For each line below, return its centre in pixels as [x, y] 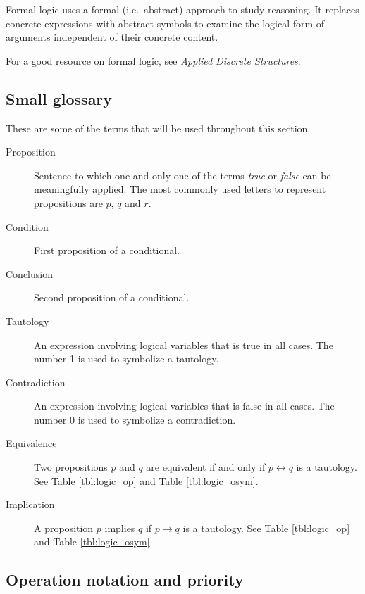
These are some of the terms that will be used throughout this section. [158, 128]
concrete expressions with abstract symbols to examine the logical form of [165, 23]
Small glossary [59, 98]
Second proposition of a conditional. [112, 297]
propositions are [68, 202]
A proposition [64, 527]
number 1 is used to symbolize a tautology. [126, 359]
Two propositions [71, 467]
